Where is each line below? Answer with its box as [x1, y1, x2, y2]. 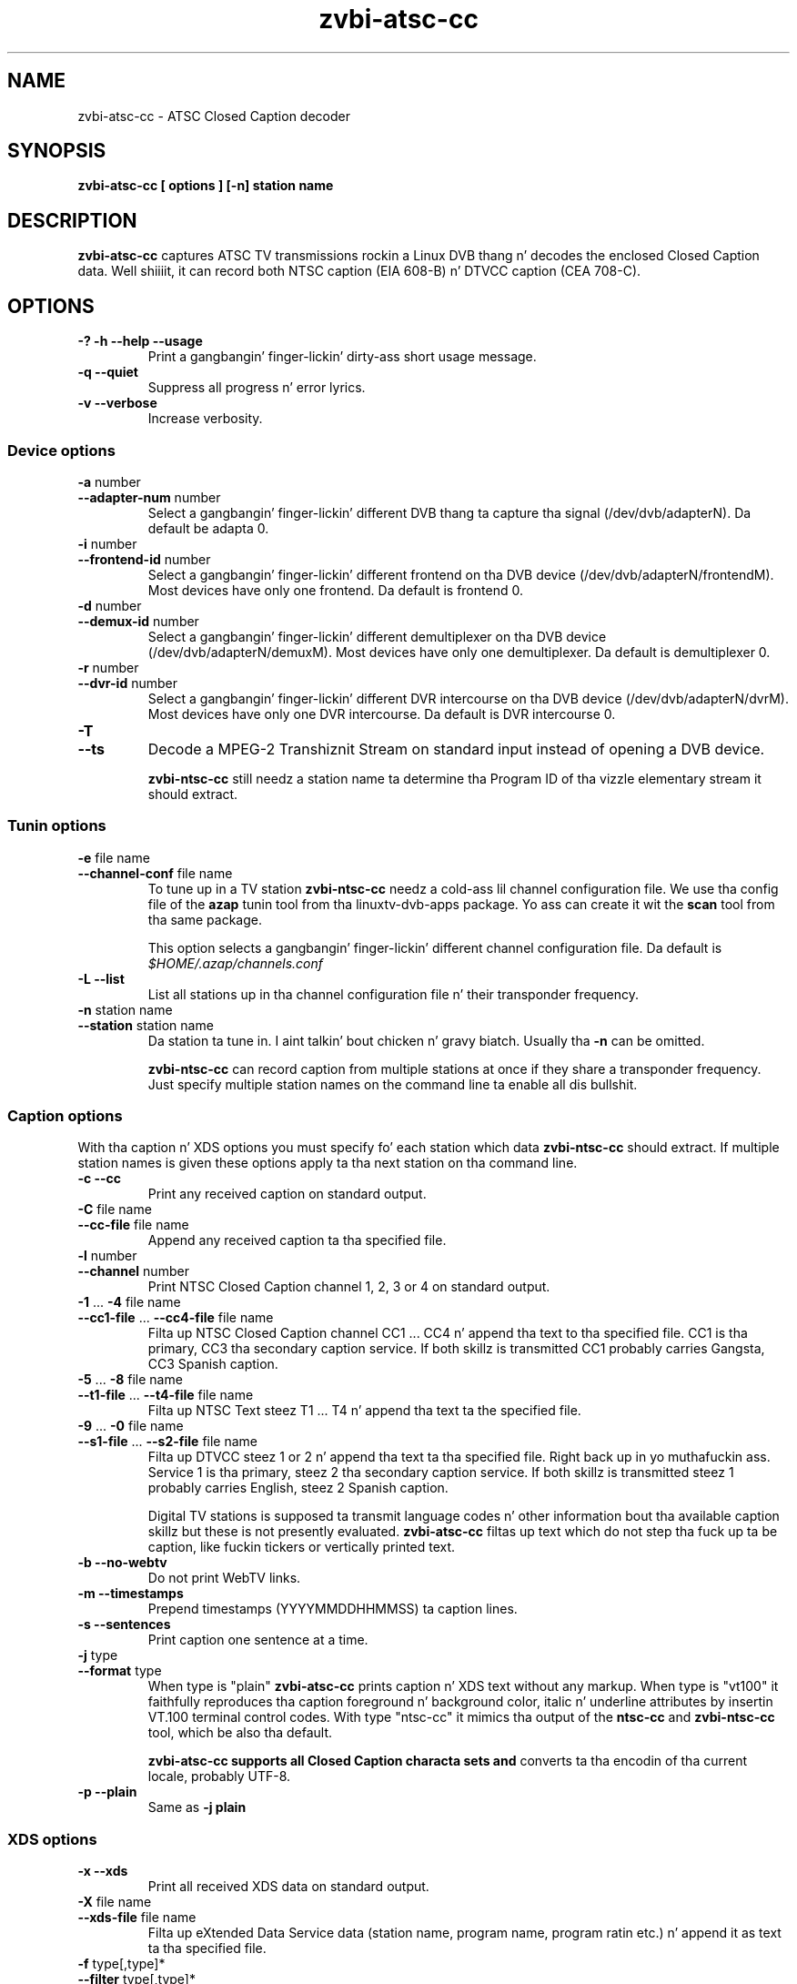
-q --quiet [77, 364, 138, 380]
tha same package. [147, 911, 262, 927]
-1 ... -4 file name [77, 1294, 181, 1311]
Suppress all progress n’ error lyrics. [147, 380, 366, 396]
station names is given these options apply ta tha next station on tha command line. [77, 1155, 578, 1171]
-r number [77, 659, 139, 675]
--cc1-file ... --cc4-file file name [77, 1310, 274, 1326]
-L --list [77, 970, 125, 987]
